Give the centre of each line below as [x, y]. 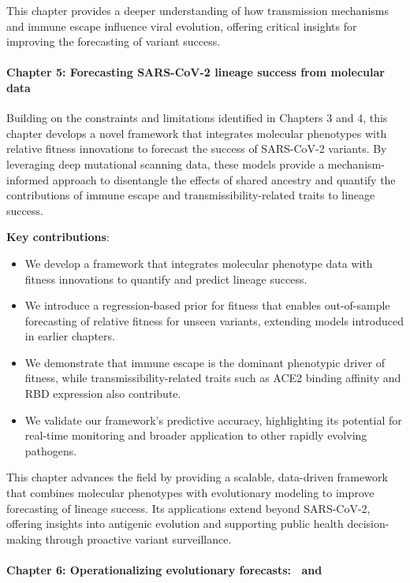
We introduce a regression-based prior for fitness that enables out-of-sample [207, 305]
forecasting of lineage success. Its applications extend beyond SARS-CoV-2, [188, 508]
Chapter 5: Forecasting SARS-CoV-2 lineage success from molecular [196, 72]
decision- [368, 524]
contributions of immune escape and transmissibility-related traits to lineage [191, 195]
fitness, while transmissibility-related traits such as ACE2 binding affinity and [213, 378]
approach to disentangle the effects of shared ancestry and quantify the [224, 179]
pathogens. [51, 450]
